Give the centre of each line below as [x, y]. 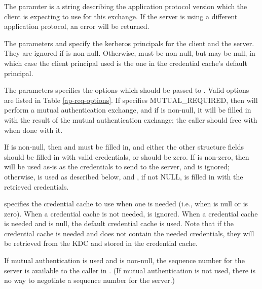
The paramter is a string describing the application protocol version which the [126, 6]
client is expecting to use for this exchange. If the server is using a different [121, 16]
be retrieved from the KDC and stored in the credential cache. [101, 243]
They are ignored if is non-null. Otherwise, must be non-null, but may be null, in [130, 53]
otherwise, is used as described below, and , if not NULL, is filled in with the [124, 176]
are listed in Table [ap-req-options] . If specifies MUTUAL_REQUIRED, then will [131, 100]
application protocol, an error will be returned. [77, 26]
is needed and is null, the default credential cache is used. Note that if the [119, 223]
